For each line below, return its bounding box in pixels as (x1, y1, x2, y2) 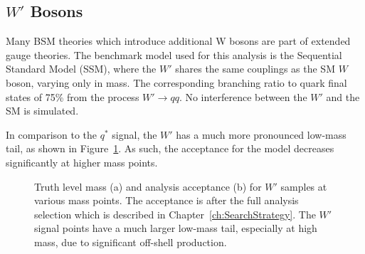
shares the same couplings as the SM (175, 61, 335, 76)
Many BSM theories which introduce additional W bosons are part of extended (6, 33, 351, 48)
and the (326, 89, 360, 104)
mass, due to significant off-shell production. (34, 234, 227, 249)
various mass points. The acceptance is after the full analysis (34, 193, 299, 208)
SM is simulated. (6, 103, 79, 118)
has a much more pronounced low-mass (176, 127, 347, 142)
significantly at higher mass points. (6, 154, 158, 169)
